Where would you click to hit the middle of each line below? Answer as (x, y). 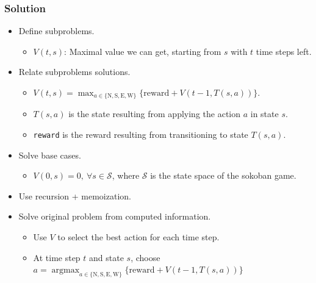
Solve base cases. (50, 155)
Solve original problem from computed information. (115, 216)
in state (264, 114)
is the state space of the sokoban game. (223, 175)
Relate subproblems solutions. (74, 72)
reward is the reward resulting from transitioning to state (141, 134)
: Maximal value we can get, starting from (143, 51)
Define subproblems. (56, 31)
